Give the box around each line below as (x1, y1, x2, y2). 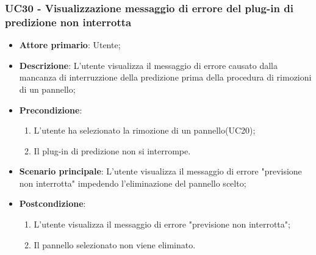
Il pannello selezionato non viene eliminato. (34, 238, 196, 251)
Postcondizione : (19, 197, 86, 210)
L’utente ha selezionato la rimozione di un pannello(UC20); (34, 124, 256, 137)
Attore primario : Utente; (19, 38, 121, 51)
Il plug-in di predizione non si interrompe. (34, 144, 191, 157)
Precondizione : (19, 103, 82, 116)
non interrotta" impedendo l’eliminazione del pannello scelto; (19, 176, 246, 189)
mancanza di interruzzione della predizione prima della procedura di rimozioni (19, 71, 312, 84)
